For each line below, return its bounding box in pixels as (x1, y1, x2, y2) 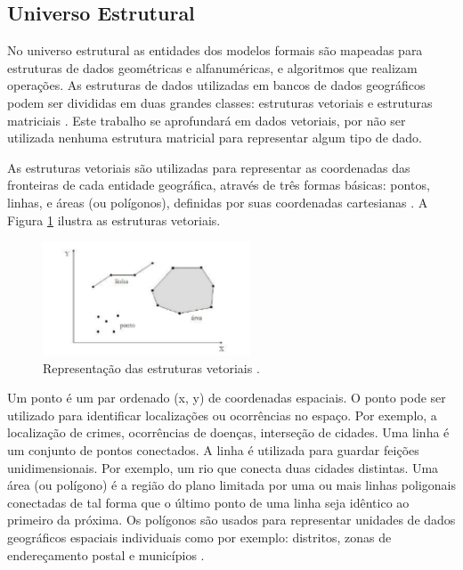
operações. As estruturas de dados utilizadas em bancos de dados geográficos (7, 76, 426, 94)
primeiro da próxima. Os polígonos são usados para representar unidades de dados (7, 510, 456, 529)
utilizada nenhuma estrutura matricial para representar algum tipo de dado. (7, 128, 422, 147)
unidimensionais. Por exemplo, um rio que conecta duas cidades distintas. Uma (7, 458, 439, 476)
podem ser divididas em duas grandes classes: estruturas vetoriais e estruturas (7, 93, 433, 111)
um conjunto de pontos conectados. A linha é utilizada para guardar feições (7, 441, 419, 460)
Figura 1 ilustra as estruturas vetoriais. (7, 210, 221, 229)
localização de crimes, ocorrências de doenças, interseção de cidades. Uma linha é (7, 423, 450, 442)
